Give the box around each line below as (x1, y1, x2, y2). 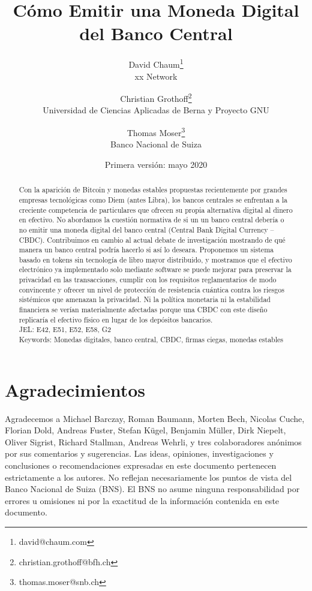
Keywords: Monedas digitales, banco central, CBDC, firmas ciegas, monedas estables (19, 334, 284, 345)
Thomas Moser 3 (127, 125, 185, 138)
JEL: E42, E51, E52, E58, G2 (19, 324, 111, 334)
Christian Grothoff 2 (120, 91, 192, 104)
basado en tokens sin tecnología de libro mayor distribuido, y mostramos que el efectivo (19, 254, 292, 264)
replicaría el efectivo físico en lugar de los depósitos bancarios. (19, 314, 213, 324)
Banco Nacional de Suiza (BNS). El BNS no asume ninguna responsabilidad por (5, 483, 300, 495)
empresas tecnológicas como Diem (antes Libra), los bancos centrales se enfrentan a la (19, 194, 287, 204)
